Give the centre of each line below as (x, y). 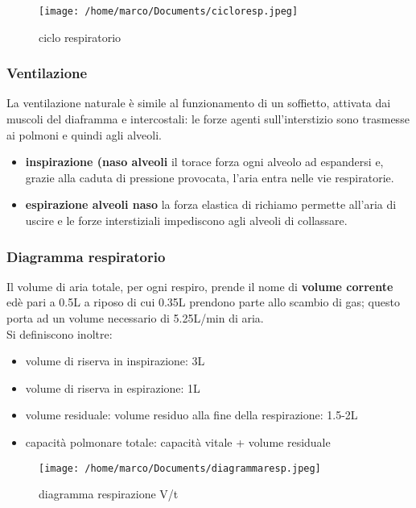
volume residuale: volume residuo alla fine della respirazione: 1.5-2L (192, 415)
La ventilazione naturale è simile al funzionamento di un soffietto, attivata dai (199, 103)
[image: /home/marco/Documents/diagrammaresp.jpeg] (180, 468)
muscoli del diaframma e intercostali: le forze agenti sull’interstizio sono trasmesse (208, 119)
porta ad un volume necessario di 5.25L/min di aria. (135, 318)
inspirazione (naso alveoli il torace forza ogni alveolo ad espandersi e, (204, 162)
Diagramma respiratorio (86, 256)
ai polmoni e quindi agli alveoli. (84, 134)
